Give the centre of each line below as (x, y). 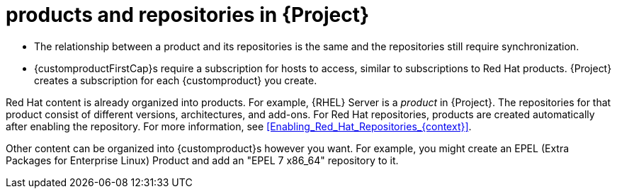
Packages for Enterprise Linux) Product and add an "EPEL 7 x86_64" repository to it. (202, 160)
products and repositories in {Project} (188, 15)
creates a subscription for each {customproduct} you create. (176, 80)
